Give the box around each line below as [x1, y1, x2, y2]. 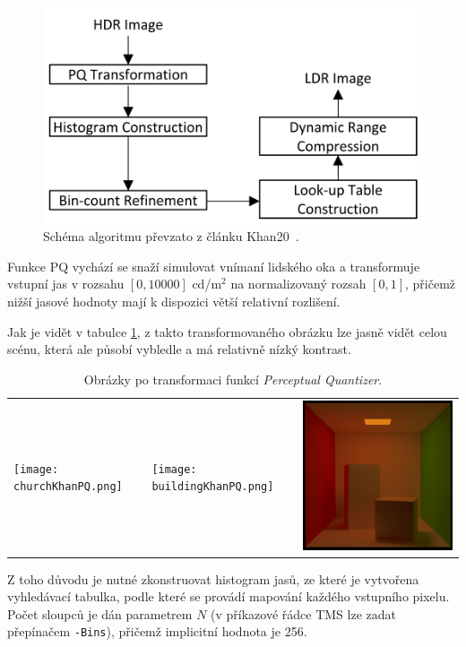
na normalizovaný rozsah [230, 274, 367, 293]
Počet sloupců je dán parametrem [7, 604, 193, 623]
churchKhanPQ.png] [13, 480, 123, 494]
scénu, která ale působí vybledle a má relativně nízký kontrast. [7, 340, 351, 358]
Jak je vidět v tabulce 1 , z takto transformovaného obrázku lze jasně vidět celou [7, 322, 447, 341]
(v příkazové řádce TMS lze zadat [211, 604, 396, 623]
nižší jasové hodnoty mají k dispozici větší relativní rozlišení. [7, 292, 341, 311]
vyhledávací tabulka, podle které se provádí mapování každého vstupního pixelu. [7, 587, 450, 606]
